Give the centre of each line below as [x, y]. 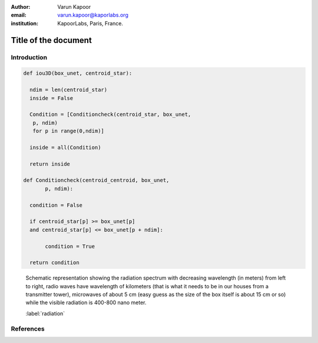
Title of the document [52, 40]
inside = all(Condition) [65, 147]
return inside [50, 164]
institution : [25, 23]
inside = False [52, 98]
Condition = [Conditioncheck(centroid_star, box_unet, [110, 114]
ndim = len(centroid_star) [69, 90]
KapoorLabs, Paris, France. [90, 23]
